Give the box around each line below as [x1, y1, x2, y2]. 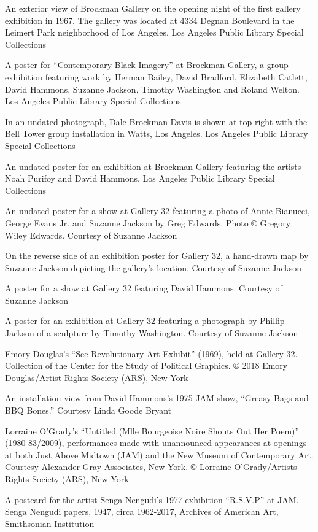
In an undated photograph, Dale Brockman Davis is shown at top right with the [5, 115, 308, 128]
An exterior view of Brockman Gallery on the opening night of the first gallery [5, 2, 301, 14]
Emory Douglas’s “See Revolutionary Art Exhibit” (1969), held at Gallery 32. [5, 347, 298, 360]
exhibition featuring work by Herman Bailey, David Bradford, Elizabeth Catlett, [5, 70, 308, 83]
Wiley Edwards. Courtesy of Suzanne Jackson [5, 228, 177, 241]
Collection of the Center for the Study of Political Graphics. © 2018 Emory [5, 359, 288, 372]
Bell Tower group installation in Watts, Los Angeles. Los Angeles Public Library [5, 127, 308, 140]
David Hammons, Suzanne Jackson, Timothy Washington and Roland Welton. [5, 82, 300, 95]
